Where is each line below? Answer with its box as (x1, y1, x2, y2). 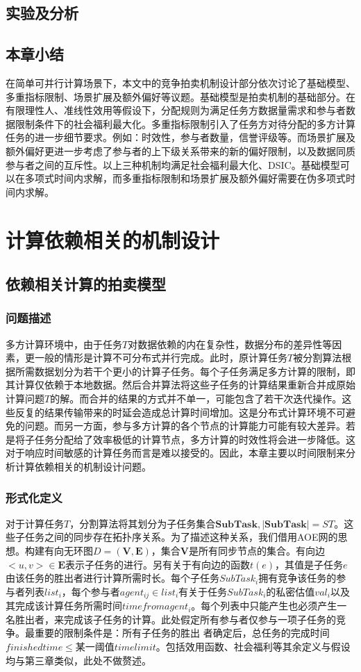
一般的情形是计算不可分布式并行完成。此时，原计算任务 (34, 350, 287, 365)
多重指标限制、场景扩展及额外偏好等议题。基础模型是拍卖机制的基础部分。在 (6, 89, 355, 104)
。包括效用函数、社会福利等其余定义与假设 (156, 639, 351, 654)
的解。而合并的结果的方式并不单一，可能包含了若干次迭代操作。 (50, 391, 342, 406)
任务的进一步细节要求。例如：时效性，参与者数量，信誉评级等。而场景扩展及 (6, 130, 355, 145)
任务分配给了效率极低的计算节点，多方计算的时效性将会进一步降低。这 (34, 432, 355, 446)
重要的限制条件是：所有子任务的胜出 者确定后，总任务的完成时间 (34, 625, 330, 640)
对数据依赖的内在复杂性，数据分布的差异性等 (128, 336, 333, 351)
